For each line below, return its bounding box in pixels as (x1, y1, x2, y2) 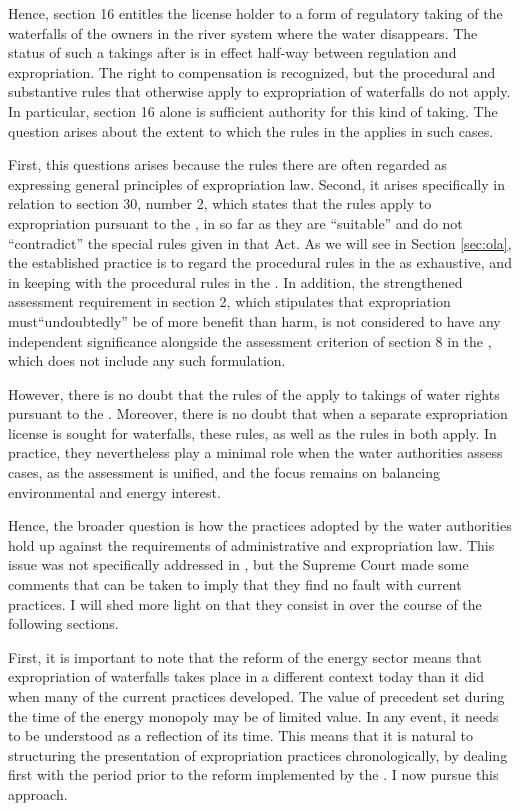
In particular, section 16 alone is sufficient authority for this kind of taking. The (8, 100, 498, 121)
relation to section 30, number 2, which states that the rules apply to (8, 193, 432, 214)
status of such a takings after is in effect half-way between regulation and (8, 42, 457, 63)
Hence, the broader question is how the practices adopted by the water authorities (8, 515, 512, 536)
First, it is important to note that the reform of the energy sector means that (8, 646, 482, 667)
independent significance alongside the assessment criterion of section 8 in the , (8, 330, 492, 351)
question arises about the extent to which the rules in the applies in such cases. (8, 120, 494, 141)
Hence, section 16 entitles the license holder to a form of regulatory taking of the (8, 3, 503, 23)
